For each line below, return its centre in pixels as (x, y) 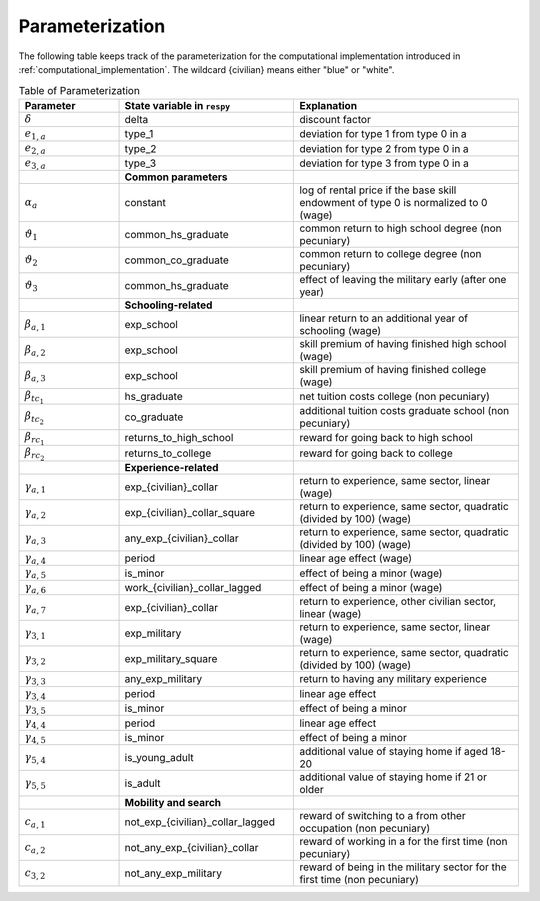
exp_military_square (171, 659)
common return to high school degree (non (400, 228)
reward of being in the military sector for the (403, 867)
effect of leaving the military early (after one (403, 280)
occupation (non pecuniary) (365, 828)
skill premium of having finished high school (403, 344)
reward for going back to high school (386, 438)
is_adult (142, 783)
